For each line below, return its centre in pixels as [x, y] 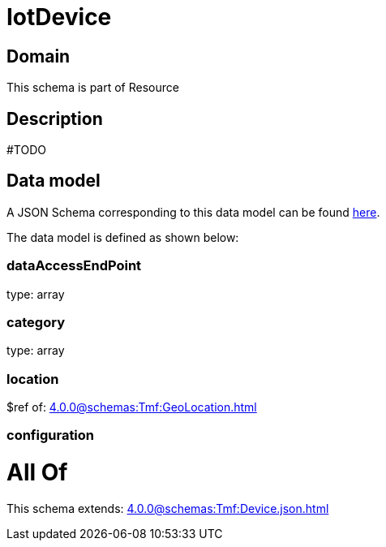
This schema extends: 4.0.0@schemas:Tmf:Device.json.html [168, 508]
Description [55, 118]
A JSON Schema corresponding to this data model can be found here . [193, 212]
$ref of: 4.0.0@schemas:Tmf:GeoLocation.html [132, 407]
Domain [39, 56]
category [36, 322]
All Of [37, 473]
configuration [51, 435]
